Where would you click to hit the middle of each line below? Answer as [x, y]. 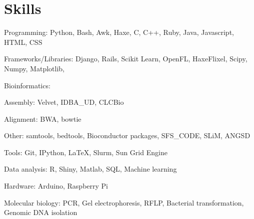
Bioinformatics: [27, 85]
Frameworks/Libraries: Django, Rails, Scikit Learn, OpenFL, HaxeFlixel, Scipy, [126, 59]
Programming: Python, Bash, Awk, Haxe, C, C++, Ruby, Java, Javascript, [119, 32]
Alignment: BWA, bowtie [43, 118]
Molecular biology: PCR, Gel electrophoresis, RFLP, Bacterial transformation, [124, 202]
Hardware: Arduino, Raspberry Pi [56, 186]
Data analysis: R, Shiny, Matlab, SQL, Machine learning [90, 169]
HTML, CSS [23, 42]
